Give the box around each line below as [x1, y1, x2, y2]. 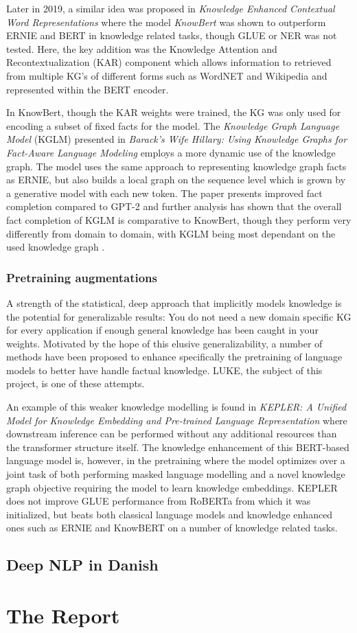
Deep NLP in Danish [6, 554, 159, 575]
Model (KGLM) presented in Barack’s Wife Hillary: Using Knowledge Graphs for [6, 132, 347, 146]
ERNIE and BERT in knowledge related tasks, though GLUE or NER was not [6, 28, 337, 43]
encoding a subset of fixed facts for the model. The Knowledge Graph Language [6, 118, 340, 133]
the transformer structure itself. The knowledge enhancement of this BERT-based [6, 439, 349, 454]
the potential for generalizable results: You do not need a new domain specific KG [6, 309, 352, 323]
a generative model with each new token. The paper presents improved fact [6, 185, 323, 200]
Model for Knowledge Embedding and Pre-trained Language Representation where [6, 413, 347, 427]
